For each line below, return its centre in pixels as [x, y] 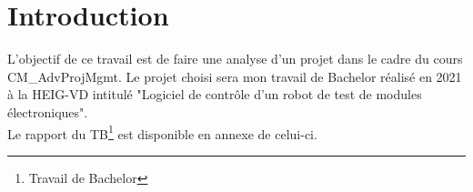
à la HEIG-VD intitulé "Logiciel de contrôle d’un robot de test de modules [215, 94]
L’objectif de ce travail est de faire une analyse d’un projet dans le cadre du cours [235, 59]
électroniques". [48, 111]
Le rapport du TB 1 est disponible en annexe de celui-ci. [162, 132]
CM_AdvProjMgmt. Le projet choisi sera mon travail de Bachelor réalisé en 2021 [235, 76]
